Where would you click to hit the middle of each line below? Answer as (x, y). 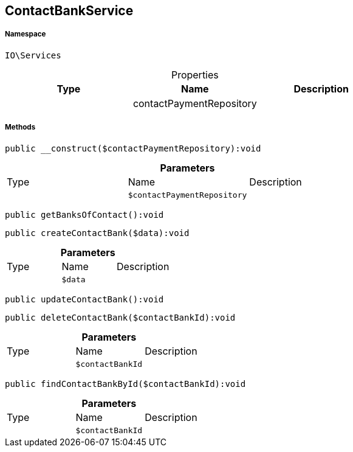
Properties (195, 75)
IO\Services (33, 55)
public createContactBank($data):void (97, 233)
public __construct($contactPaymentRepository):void (133, 148)
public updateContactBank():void (84, 299)
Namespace (26, 34)
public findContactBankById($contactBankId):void (125, 384)
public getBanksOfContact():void (84, 214)
